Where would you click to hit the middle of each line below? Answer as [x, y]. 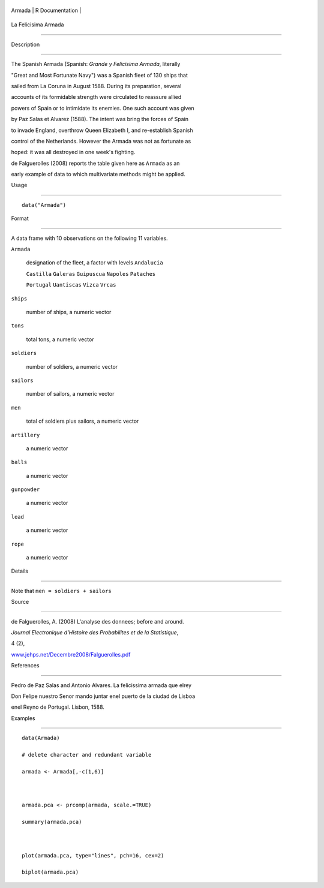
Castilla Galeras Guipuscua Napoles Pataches [91, 274]
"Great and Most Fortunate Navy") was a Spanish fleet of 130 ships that [100, 75]
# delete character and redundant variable [87, 755]
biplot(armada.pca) [50, 872]
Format [20, 218]
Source [20, 602]
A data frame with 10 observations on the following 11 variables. [89, 238]
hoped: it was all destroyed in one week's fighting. [73, 152]
